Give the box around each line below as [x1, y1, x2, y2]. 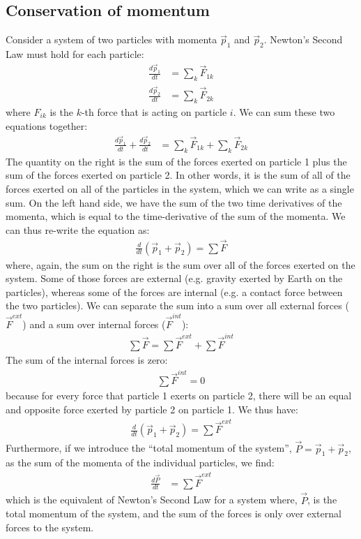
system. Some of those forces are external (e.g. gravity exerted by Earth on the [6, 271, 343, 286]
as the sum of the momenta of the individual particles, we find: [6, 455, 275, 470]
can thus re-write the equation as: [6, 222, 150, 237]
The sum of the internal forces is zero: [6, 353, 168, 367]
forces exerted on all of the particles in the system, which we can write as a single [6, 181, 354, 195]
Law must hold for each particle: [6, 47, 144, 61]
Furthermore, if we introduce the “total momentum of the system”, [6, 441, 292, 455]
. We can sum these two [233, 104, 335, 119]
